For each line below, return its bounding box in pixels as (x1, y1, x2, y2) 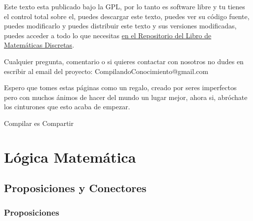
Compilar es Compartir (4, 118, 74, 128)
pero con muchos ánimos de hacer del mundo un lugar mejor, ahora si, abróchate (4, 92, 248, 102)
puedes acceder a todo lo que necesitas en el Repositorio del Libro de (4, 30, 211, 40)
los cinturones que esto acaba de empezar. (4, 101, 130, 112)
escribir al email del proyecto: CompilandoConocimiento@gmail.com (4, 66, 208, 76)
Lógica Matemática (4, 147, 136, 167)
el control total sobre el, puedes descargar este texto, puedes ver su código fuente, (4, 11, 250, 21)
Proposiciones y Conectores (4, 180, 147, 196)
